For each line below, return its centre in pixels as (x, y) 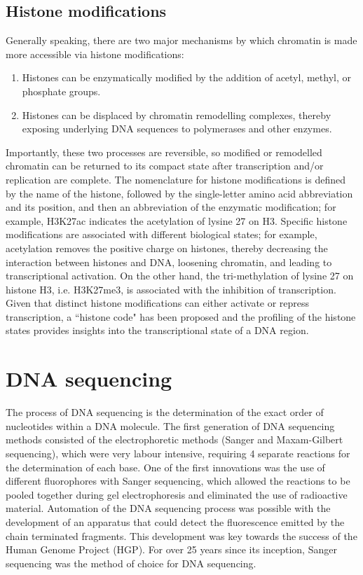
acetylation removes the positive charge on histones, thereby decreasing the (167, 248)
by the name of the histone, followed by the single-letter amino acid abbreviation (179, 193)
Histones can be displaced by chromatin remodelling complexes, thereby (177, 115)
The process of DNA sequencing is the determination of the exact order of (165, 412)
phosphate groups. (61, 91)
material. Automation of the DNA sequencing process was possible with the (168, 508)
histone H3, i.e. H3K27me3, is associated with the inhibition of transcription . (171, 289)
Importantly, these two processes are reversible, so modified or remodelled (164, 152)
